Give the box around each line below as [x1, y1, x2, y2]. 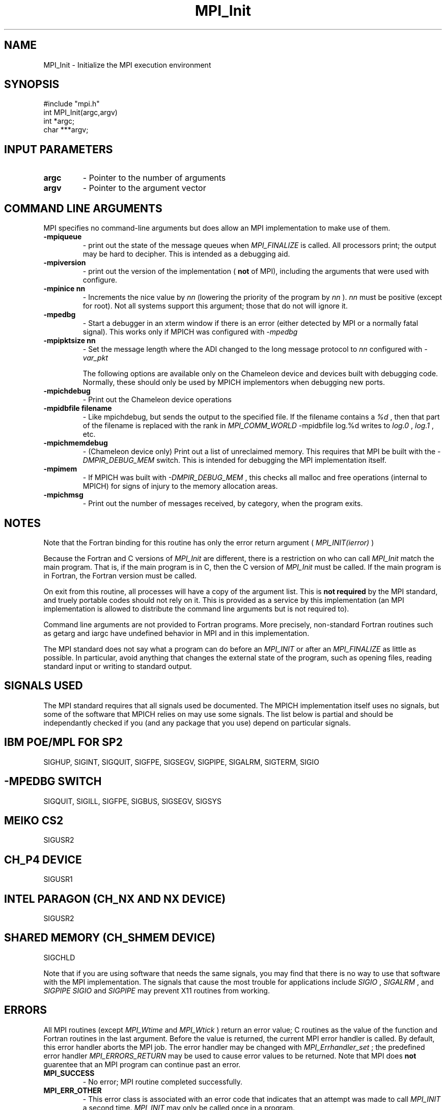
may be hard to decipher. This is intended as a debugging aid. [82, 249, 290, 259]
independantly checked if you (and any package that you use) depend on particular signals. [43, 718, 351, 727]
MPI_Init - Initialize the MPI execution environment [43, 60, 211, 69]
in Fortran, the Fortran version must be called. [43, 571, 197, 580]
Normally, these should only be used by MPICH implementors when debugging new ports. [82, 378, 385, 387]
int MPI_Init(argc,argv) [43, 108, 118, 117]
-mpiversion [43, 258, 86, 267]
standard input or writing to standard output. [43, 661, 192, 671]
